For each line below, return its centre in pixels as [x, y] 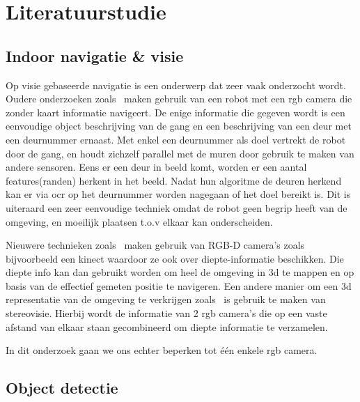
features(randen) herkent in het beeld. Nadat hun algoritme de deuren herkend [174, 180]
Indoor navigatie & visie [95, 55]
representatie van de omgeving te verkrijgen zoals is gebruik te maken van [166, 299]
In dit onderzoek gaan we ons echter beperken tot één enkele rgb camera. [162, 350]
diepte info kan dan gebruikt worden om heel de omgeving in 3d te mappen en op [180, 272]
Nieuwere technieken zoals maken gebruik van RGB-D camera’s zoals [155, 245]
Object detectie [62, 388]
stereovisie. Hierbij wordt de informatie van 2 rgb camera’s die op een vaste [166, 313]
